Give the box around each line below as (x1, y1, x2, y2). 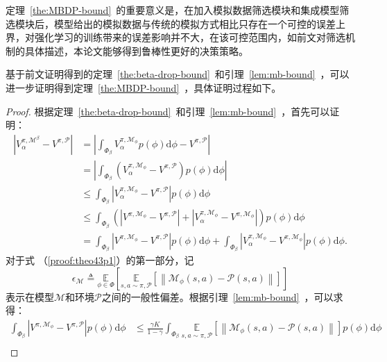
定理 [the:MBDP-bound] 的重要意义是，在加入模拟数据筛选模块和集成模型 (6, 3, 340, 17)
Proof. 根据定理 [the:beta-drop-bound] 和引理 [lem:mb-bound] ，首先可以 (6, 104, 330, 118)
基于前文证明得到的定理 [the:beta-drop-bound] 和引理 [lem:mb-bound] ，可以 (6, 67, 350, 81)
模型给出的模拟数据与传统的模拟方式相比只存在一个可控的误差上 (53, 16, 345, 31)
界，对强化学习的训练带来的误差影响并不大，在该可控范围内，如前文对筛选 (6, 30, 345, 44)
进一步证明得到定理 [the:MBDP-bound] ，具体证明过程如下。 (6, 80, 282, 94)
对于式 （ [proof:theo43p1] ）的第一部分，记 (6, 253, 194, 268)
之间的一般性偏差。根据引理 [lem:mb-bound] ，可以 (101, 289, 334, 304)
